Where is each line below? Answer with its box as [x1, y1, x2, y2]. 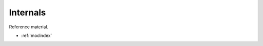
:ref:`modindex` [21, 33, 52, 38]
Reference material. [9, 24, 49, 30]
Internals [9, 7, 46, 18]
